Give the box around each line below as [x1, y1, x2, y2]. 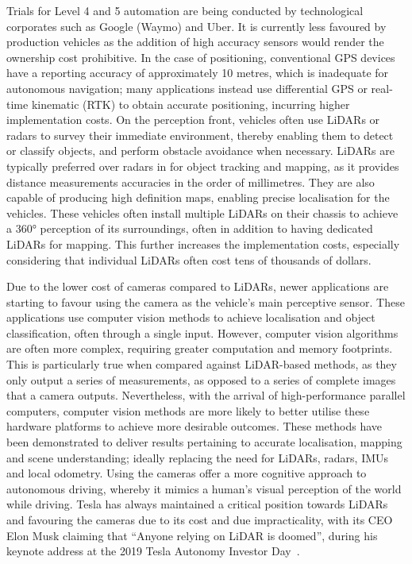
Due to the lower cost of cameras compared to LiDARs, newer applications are [6, 278, 389, 295]
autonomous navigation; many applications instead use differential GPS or [6, 79, 368, 96]
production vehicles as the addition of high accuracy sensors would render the [6, 33, 384, 50]
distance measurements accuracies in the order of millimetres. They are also [6, 173, 375, 190]
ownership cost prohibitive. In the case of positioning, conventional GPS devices [6, 48, 395, 65]
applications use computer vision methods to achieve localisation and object [6, 309, 375, 326]
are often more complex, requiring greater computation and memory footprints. [6, 340, 393, 357]
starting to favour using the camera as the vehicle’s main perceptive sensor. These [6, 293, 405, 310]
